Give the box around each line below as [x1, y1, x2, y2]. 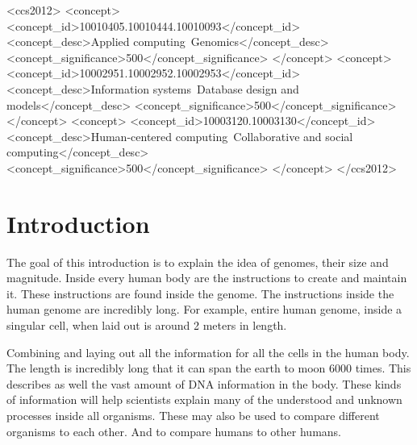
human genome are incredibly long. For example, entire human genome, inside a [6, 301, 402, 318]
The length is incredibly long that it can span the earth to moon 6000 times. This [6, 360, 411, 376]
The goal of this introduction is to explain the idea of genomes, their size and [6, 253, 389, 270]
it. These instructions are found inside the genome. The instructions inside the [6, 285, 394, 302]
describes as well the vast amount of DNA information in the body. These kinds [6, 375, 402, 392]
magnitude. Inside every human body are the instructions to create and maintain [6, 269, 407, 286]
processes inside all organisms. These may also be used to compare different [6, 407, 380, 423]
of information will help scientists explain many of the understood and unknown [6, 391, 402, 408]
